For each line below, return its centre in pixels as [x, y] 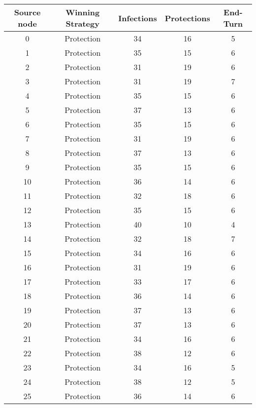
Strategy [82, 23]
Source [27, 12]
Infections [138, 18]
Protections [187, 18]
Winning [83, 12]
